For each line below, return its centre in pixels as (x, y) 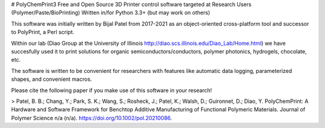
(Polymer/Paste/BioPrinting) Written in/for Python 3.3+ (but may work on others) (111, 13)
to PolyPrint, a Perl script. (43, 32)
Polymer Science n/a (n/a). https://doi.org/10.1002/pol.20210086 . (92, 118)
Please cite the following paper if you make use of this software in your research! (112, 90)
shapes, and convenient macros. (52, 79)
